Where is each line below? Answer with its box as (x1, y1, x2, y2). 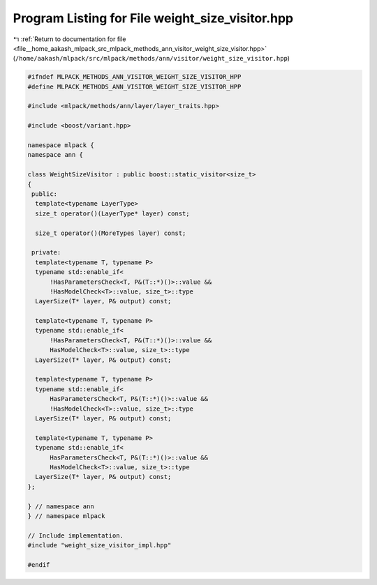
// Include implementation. (27, 531, 124, 540)
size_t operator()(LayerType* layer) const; (35, 209, 190, 218)
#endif (27, 561, 50, 568)
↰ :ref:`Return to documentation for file (13, 35, 126, 43)
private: (31, 248, 61, 257)
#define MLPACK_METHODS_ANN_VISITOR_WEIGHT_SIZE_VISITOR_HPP (27, 82, 242, 91)
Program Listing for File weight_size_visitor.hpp (13, 10, 294, 26)
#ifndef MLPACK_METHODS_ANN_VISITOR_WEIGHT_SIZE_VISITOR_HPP (27, 73, 242, 81)
